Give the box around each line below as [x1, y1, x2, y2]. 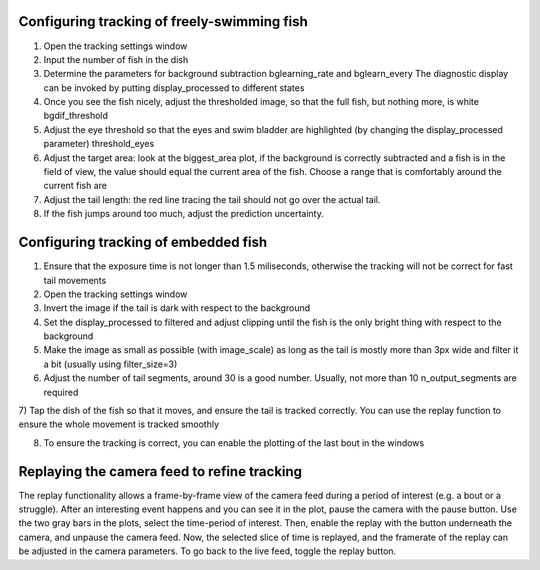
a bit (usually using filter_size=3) [43, 358, 178, 370]
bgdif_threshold [43, 110, 109, 122]
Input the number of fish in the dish [43, 53, 189, 65]
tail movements [43, 274, 107, 286]
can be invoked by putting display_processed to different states [43, 81, 305, 94]
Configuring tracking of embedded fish [18, 234, 268, 251]
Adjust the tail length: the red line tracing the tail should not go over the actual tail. [43, 193, 381, 205]
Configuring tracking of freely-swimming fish [18, 13, 309, 30]
